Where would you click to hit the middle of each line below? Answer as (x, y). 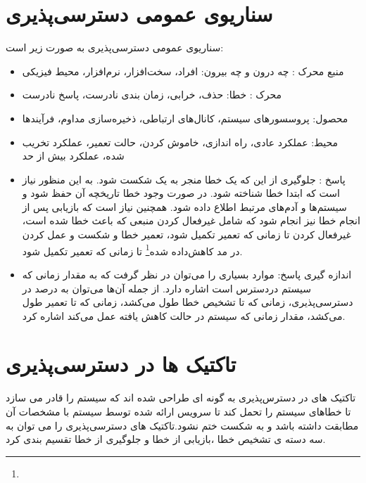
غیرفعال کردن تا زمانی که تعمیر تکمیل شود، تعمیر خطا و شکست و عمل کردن (187, 234)
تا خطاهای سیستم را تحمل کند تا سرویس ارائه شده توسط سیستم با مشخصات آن (178, 411)
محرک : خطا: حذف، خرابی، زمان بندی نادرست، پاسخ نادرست (152, 95)
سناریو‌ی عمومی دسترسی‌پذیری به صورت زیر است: (115, 47)
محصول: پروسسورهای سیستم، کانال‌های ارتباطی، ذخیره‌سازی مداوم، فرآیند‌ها (185, 118)
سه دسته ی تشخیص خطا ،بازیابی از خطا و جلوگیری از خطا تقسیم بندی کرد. (166, 439)
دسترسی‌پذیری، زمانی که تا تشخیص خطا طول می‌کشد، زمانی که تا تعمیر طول (188, 302)
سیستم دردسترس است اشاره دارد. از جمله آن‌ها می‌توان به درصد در (166, 288)
